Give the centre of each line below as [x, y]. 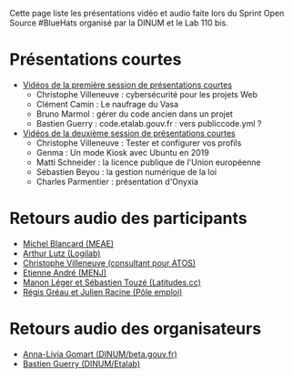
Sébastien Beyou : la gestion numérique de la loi [126, 171]
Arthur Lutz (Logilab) [61, 253]
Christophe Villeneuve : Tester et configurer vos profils [139, 143]
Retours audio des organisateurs [136, 329]
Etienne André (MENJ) [65, 272]
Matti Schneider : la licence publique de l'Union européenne [148, 162]
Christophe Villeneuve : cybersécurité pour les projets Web [146, 94]
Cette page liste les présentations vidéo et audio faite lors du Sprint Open [147, 13]
